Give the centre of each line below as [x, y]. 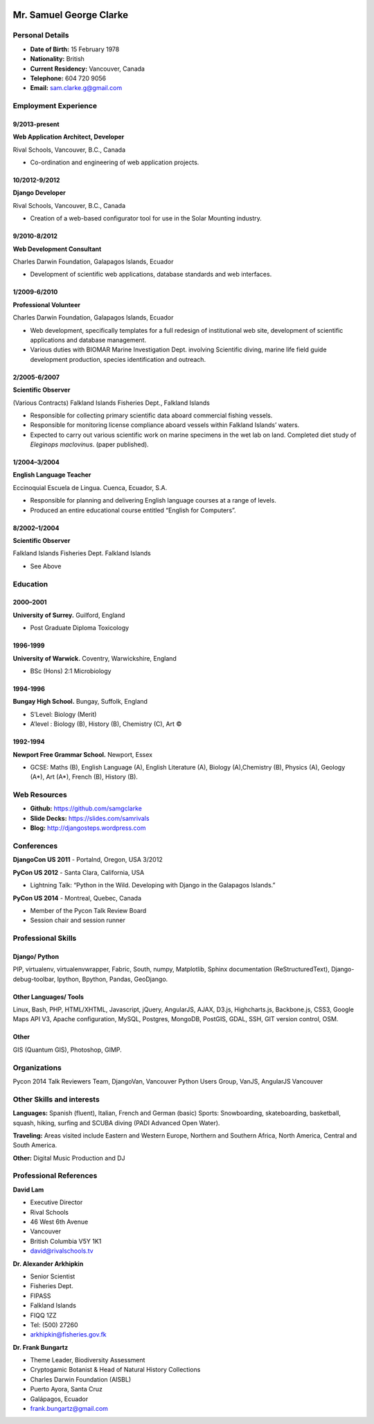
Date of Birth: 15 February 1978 [75, 49]
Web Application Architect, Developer [69, 137]
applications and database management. [88, 340]
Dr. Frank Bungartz [41, 1347]
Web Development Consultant [57, 249]
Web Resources [40, 795]
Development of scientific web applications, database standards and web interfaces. [151, 275]
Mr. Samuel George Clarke [70, 15]
